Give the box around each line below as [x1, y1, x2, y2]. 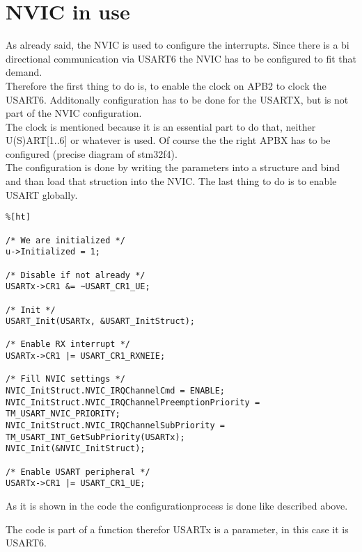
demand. [6, 65, 42, 79]
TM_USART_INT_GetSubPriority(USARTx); [6, 432, 185, 442]
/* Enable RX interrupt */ [6, 339, 130, 350]
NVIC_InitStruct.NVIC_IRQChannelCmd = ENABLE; [6, 386, 225, 396]
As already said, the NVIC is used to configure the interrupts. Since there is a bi [6, 38, 349, 52]
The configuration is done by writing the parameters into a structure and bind [6, 160, 340, 174]
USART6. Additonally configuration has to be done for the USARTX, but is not [6, 92, 349, 106]
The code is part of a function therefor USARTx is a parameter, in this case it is [6, 521, 349, 536]
